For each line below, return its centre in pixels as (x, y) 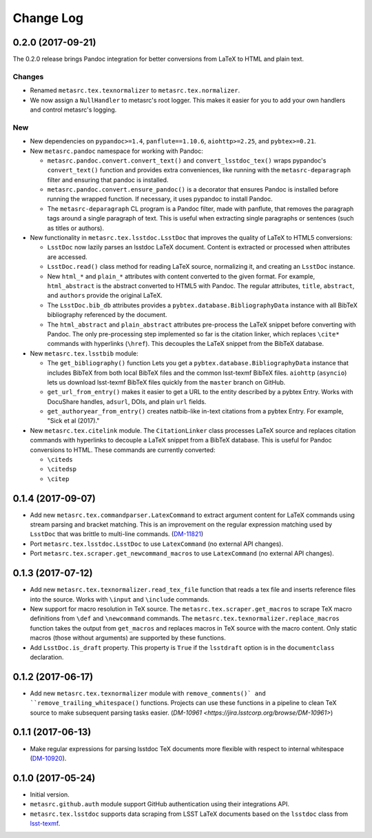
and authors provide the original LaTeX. (105, 296)
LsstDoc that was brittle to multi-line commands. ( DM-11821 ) (117, 534)
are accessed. (67, 257)
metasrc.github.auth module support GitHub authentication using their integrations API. (159, 804)
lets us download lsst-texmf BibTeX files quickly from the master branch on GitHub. (166, 382)
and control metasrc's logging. (73, 110)
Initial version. (50, 794)
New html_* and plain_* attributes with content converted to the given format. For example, (181, 276)
